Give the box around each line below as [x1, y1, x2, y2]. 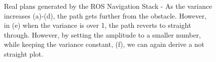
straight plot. [4, 48, 43, 59]
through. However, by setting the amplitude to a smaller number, [4, 29, 201, 40]
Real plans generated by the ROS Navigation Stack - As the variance [4, 1, 212, 11]
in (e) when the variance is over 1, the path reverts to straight [4, 20, 191, 30]
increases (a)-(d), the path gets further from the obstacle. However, [4, 10, 207, 21]
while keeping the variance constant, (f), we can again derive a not [4, 39, 205, 49]
